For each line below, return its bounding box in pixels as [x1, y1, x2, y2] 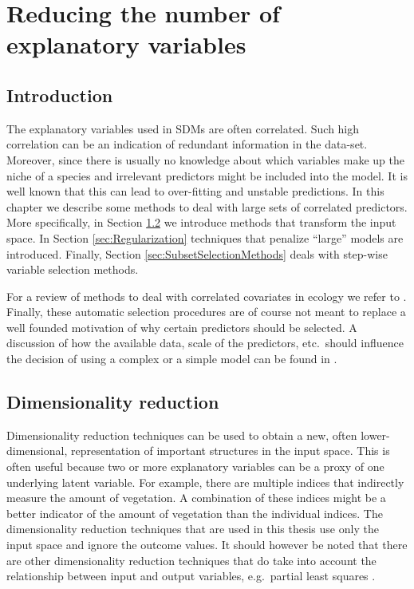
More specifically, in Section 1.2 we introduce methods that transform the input [6, 214, 396, 231]
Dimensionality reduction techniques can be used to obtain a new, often [6, 426, 357, 443]
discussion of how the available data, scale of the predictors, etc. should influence [6, 334, 404, 351]
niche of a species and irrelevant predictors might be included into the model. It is [6, 167, 408, 184]
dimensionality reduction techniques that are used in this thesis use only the [6, 520, 379, 537]
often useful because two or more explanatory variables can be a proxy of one [6, 458, 384, 475]
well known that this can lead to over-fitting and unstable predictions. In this [6, 183, 384, 200]
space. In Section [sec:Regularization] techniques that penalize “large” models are [6, 229, 404, 246]
